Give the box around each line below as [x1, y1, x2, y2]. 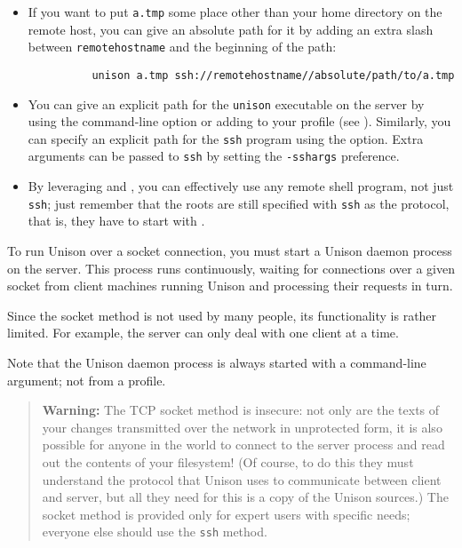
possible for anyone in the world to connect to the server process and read [42, 435, 445, 454]
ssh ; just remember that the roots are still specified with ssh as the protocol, [28, 194, 450, 212]
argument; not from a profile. [7, 370, 166, 389]
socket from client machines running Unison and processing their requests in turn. [7, 276, 453, 295]
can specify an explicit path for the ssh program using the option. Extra [28, 129, 424, 147]
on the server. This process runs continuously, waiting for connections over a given [7, 258, 455, 277]
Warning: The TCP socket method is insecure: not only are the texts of [42, 401, 440, 419]
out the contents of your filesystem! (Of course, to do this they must [42, 452, 414, 471]
